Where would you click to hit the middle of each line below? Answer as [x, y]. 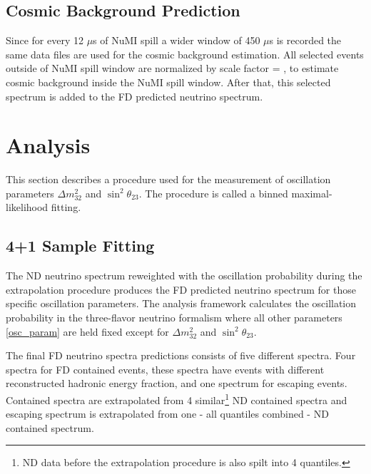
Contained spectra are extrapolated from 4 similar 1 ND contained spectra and [177, 399]
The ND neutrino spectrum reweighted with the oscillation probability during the [184, 275]
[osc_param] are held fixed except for [87, 331]
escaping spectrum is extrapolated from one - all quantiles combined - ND [167, 414]
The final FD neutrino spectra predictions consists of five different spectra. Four [181, 355]
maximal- [312, 193]
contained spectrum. [50, 427]
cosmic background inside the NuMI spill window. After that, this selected [168, 82]
